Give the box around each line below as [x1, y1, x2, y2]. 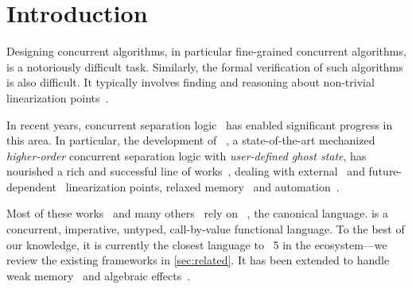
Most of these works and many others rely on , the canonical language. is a [6, 205, 389, 222]
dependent [6, 178, 57, 195]
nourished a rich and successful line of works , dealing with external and [6, 163, 365, 179]
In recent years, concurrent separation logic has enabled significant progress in [6, 116, 393, 133]
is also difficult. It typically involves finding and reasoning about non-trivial [6, 74, 375, 91]
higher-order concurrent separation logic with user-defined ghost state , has [6, 147, 367, 164]
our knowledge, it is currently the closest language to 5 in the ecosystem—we [6, 236, 387, 252]
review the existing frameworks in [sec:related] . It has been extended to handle [6, 252, 390, 268]
